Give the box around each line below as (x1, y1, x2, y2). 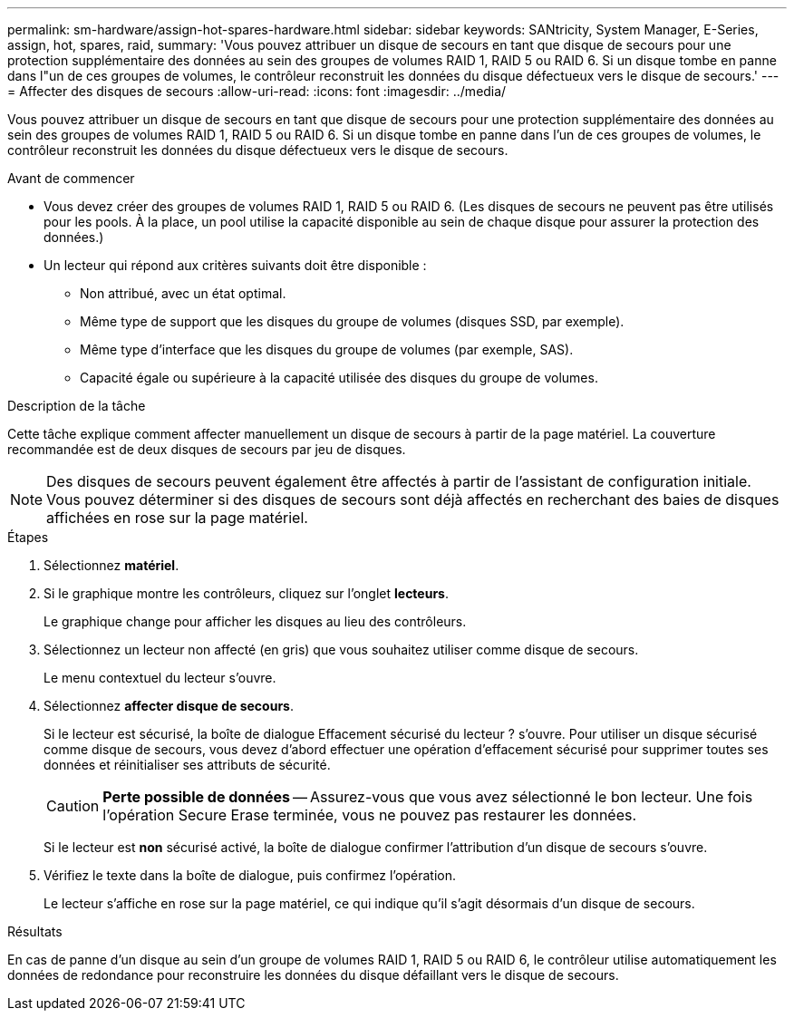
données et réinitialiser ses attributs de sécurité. (44, 757, 331, 772)
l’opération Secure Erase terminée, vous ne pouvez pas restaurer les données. (102, 806, 637, 824)
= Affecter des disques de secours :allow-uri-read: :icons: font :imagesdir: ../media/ (7, 83, 507, 99)
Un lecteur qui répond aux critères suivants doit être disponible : (44, 257, 427, 273)
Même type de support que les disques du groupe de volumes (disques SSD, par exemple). (80, 314, 625, 329)
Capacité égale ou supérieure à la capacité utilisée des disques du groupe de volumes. (80, 370, 598, 385)
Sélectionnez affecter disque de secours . (44, 698, 294, 713)
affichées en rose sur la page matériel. (46, 509, 308, 527)
